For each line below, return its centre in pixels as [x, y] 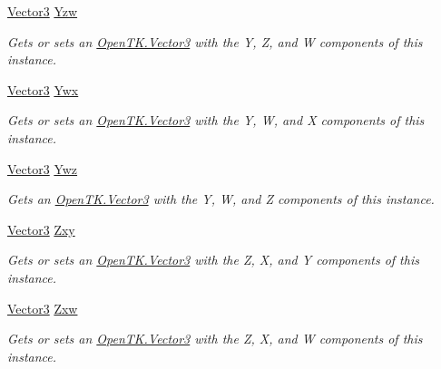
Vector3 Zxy [41, 229]
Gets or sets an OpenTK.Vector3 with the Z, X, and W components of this [215, 339]
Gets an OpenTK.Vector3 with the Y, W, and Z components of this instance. [221, 199]
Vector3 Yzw [43, 11]
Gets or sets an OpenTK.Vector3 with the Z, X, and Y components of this [213, 260]
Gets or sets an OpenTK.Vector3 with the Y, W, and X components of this [216, 120]
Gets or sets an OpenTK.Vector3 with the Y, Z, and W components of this [215, 41]
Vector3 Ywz [43, 168]
